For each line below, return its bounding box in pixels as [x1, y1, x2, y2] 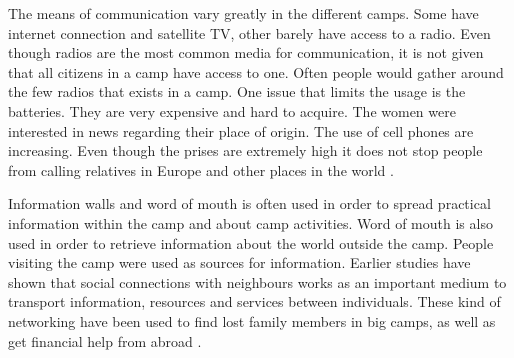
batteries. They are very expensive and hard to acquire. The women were [8, 100, 456, 121]
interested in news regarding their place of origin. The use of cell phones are [8, 120, 474, 141]
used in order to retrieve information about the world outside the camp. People [8, 232, 494, 253]
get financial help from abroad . [8, 330, 202, 351]
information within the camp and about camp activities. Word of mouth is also [8, 212, 493, 233]
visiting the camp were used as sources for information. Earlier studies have [8, 252, 471, 273]
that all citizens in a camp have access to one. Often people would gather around [8, 61, 504, 82]
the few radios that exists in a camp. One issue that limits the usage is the [8, 81, 466, 102]
